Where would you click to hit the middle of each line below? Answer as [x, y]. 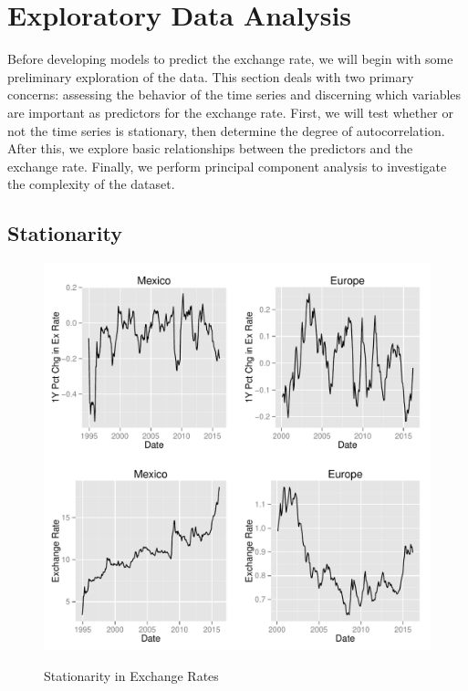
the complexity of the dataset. [91, 184]
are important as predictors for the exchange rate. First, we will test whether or [230, 112]
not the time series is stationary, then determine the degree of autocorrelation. [226, 130]
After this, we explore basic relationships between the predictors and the [210, 148]
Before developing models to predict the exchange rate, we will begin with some [230, 59]
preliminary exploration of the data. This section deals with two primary [211, 76]
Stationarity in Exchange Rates [131, 675]
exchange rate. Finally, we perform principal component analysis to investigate [227, 166]
